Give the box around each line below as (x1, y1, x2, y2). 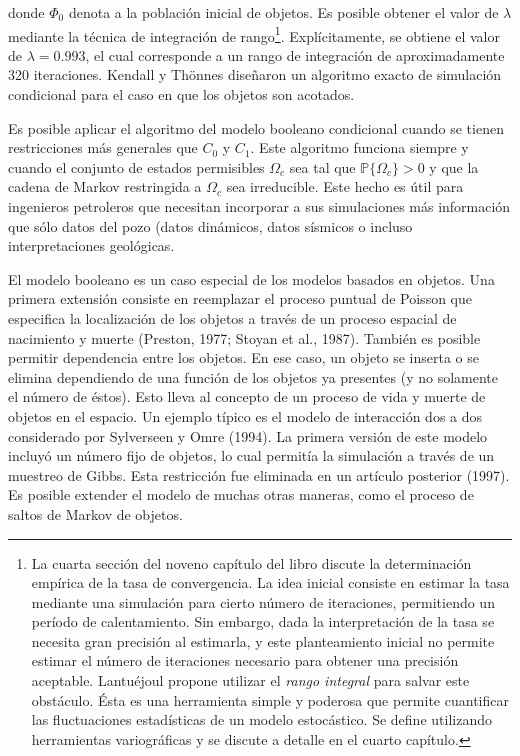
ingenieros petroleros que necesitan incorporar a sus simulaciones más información (8, 196, 511, 216)
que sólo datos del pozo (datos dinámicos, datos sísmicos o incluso (8, 215, 413, 236)
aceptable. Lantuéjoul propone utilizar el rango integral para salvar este (31, 670, 470, 691)
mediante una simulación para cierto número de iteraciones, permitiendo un (31, 591, 495, 612)
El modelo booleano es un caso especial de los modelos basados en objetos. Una (8, 268, 495, 289)
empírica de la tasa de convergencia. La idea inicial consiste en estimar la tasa (31, 572, 510, 593)
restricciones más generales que (8, 137, 198, 158)
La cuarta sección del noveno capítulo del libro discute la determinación (31, 552, 472, 573)
